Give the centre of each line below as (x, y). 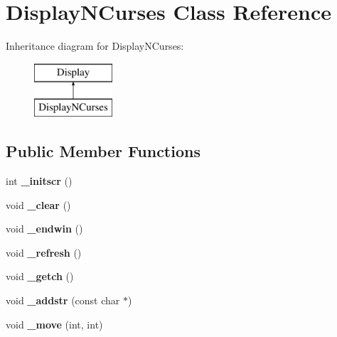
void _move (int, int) (54, 324)
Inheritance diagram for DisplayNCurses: (95, 46)
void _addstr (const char (63, 300)
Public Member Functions (103, 151)
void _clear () (38, 204)
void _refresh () (44, 252)
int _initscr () (39, 181)
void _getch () (40, 276)
